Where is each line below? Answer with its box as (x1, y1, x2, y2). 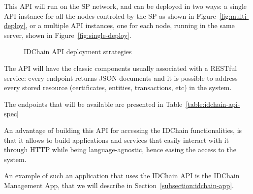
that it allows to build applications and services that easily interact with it (4, 134, 229, 145)
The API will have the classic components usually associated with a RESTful (4, 63, 237, 73)
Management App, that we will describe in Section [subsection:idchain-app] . (4, 180, 234, 190)
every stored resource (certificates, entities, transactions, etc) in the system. (4, 82, 232, 93)
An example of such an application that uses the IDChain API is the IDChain (4, 170, 240, 181)
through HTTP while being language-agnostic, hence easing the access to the (4, 144, 236, 155)
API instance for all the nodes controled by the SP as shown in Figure (4, 10, 216, 21)
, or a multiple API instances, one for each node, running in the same (25, 20, 235, 31)
